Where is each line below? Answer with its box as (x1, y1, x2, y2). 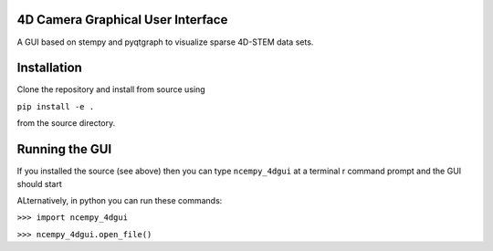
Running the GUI (16, 141, 112, 157)
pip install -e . (16, 101, 95, 111)
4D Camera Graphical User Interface (16, 12, 228, 27)
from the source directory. (16, 118, 116, 129)
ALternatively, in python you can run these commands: (16, 194, 223, 205)
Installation (16, 60, 82, 76)
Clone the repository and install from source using (16, 84, 205, 95)
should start (16, 178, 63, 189)
